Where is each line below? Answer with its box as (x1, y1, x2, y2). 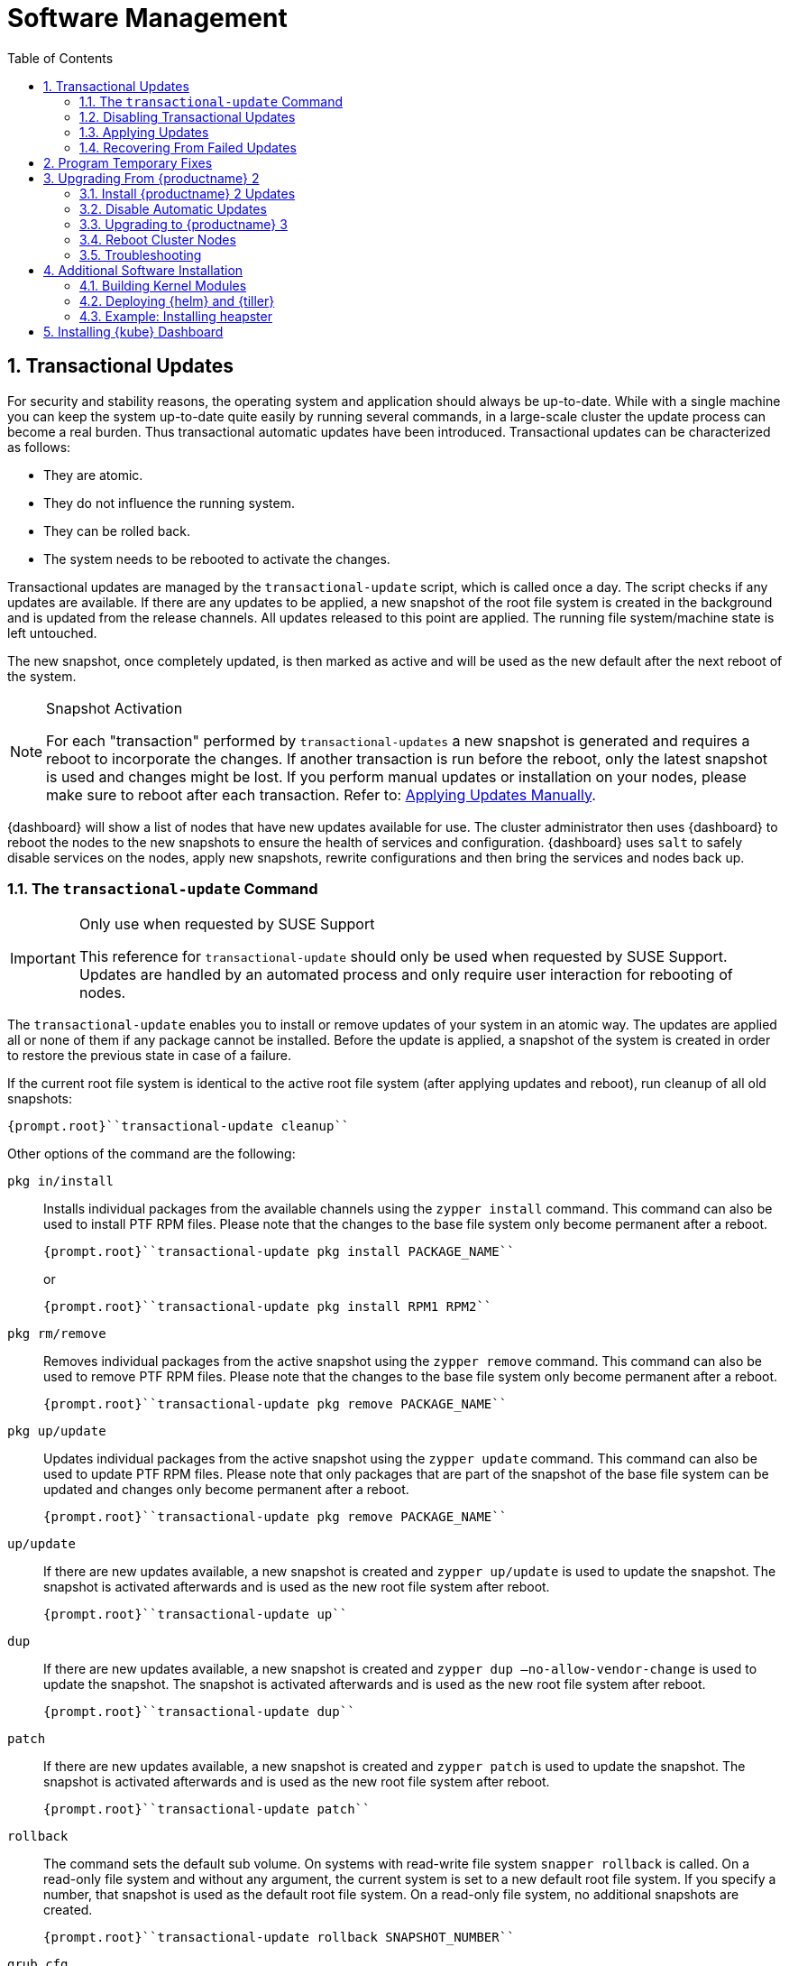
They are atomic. (43, 466, 143, 483)
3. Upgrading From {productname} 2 (43, 170, 260, 186)
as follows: (7, 438, 71, 455)
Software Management (7, 3, 288, 33)
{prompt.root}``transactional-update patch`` (43, 1802, 371, 1817)
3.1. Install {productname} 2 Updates (79, 185, 296, 201)
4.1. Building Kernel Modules (79, 277, 247, 293)
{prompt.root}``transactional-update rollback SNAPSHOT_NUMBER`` (43, 1930, 515, 1945)
